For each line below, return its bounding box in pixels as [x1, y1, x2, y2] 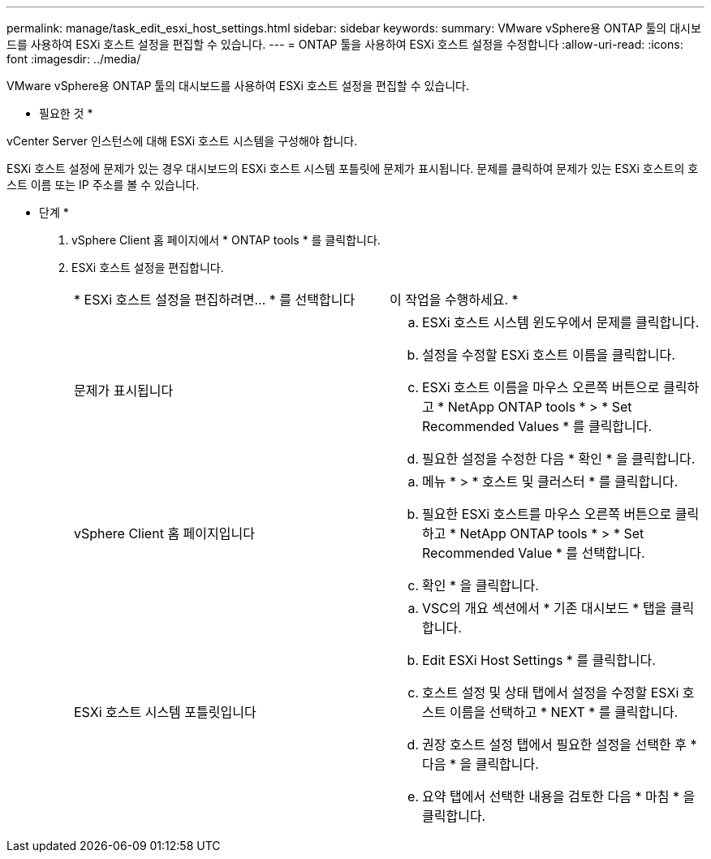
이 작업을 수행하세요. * [390, 291, 519, 308]
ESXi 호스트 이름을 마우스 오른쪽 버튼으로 [422, 379, 660, 395]
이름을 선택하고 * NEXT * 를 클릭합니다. [449, 704, 679, 720]
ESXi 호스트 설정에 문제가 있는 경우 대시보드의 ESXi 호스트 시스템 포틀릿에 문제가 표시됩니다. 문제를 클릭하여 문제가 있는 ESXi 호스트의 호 [6, 162, 699, 175]
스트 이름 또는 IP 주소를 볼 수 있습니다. [6, 178, 200, 192]
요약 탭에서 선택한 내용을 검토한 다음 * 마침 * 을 [422, 788, 696, 805]
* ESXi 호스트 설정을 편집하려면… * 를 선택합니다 [74, 291, 355, 308]
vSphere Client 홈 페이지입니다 [74, 525, 255, 542]
